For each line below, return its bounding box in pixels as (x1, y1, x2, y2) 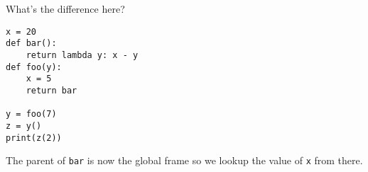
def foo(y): (6, 62, 62, 72)
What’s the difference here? (6, 1, 125, 16)
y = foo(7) (6, 109, 57, 120)
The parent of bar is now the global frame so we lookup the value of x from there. (6, 153, 363, 168)
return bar (26, 85, 77, 96)
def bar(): (6, 38, 57, 49)
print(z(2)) (6, 132, 62, 143)
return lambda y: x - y (26, 50, 139, 60)
